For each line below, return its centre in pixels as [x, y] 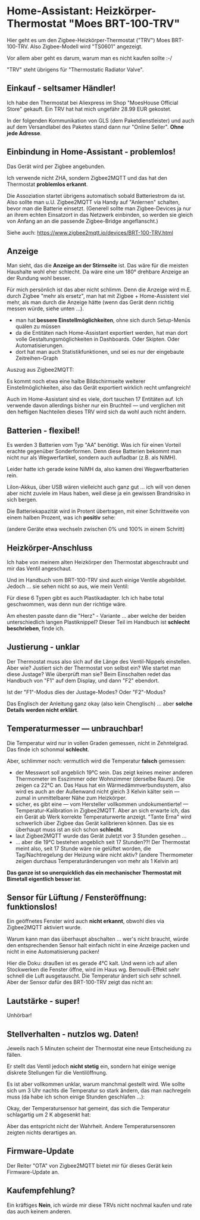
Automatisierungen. [40, 346]
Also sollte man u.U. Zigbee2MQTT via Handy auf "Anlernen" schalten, [93, 202]
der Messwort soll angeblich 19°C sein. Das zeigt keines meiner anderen [104, 772]
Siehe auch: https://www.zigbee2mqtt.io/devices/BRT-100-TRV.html [90, 232]
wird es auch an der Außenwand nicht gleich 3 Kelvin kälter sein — [97, 791]
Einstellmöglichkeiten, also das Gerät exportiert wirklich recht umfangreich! [99, 388]
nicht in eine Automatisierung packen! [53, 952]
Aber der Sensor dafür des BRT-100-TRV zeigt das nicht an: [80, 982]
